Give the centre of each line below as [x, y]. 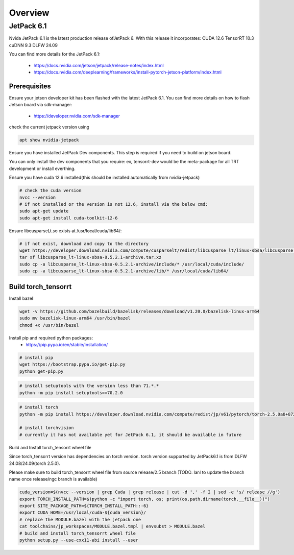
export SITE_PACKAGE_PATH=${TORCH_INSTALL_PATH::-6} [84, 506]
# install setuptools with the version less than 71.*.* [89, 386]
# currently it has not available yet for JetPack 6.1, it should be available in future [131, 434]
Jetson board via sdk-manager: [41, 105]
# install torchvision [47, 428]
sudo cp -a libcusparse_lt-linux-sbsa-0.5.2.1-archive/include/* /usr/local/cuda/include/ [132, 264]
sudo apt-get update [44, 211]
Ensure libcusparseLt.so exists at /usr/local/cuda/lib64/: [65, 231]
